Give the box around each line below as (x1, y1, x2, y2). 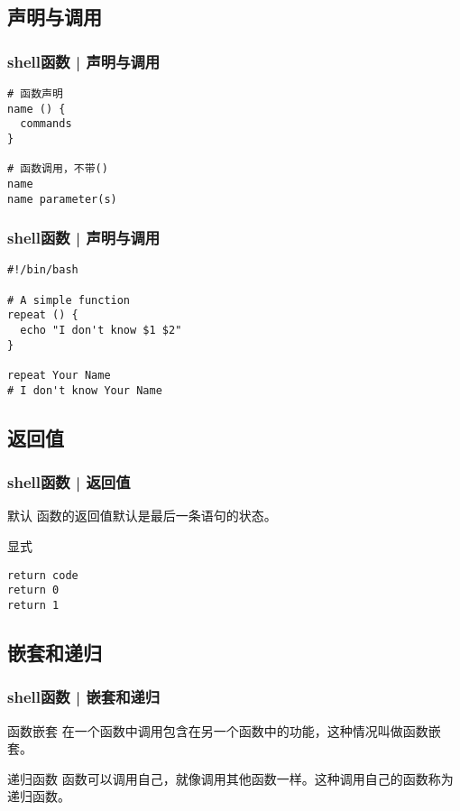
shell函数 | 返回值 (7, 471, 131, 493)
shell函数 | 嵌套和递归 (7, 686, 161, 708)
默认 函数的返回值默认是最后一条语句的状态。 (7, 506, 277, 525)
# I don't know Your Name (7, 383, 162, 397)
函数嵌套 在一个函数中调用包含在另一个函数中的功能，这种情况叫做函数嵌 (7, 721, 441, 740)
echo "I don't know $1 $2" (20, 324, 182, 337)
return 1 (7, 598, 60, 612)
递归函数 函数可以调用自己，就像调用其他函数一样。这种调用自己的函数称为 (7, 769, 454, 788)
